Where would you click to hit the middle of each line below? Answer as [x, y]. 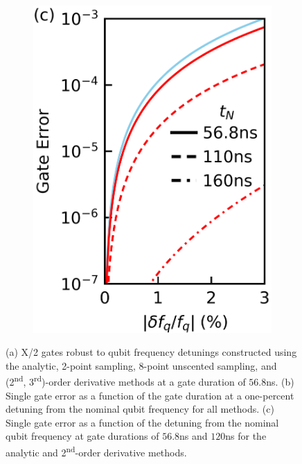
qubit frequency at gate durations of [82, 436]
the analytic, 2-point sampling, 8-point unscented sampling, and [141, 365]
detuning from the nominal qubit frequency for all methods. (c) [140, 409]
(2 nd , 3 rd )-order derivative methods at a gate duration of [126, 380]
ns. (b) [280, 381]
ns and [194, 436]
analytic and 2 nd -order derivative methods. [96, 451]
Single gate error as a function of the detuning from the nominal [142, 422]
